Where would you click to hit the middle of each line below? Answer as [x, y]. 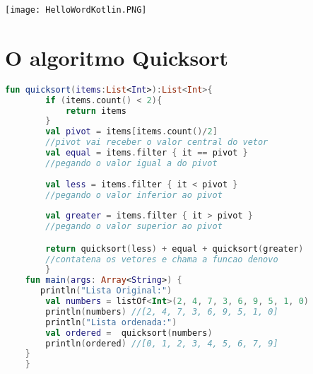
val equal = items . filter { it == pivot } [147, 153]
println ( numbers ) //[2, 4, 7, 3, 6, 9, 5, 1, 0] [162, 311]
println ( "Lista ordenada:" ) [111, 322]
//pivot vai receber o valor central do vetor [157, 142]
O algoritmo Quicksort [117, 57]
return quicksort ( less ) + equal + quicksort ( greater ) [175, 249]
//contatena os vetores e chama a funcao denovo [162, 259]
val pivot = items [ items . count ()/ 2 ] [131, 132]
